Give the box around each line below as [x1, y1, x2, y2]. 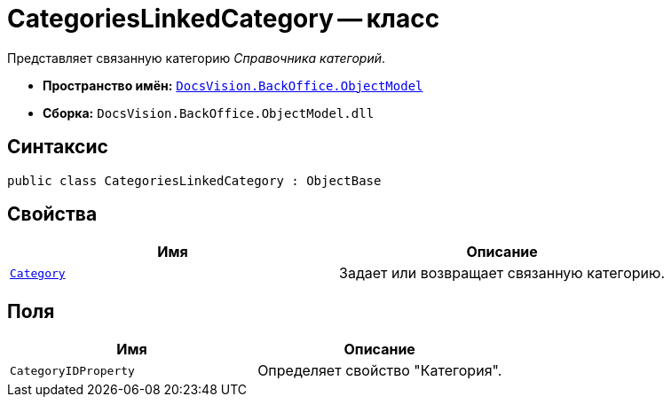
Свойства [7, 203, 98, 226]
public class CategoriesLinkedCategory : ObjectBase [7, 173, 382, 188]
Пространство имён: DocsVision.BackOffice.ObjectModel [43, 77, 423, 93]
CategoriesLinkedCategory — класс [7, 4, 440, 34]
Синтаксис [7, 136, 108, 159]
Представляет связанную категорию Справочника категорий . [7, 50, 386, 66]
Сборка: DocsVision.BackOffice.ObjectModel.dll [43, 105, 375, 120]
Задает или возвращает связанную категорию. [339, 264, 666, 283]
